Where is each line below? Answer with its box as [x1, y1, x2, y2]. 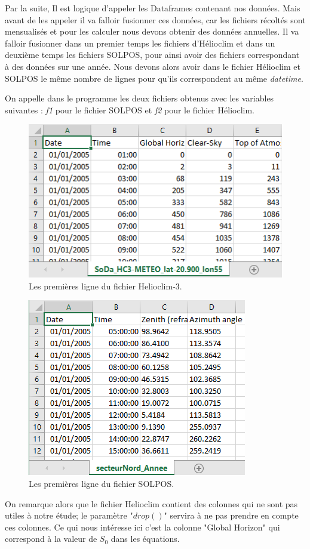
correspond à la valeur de [5, 532, 97, 545]
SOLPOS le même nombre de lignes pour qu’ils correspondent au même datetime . [5, 72, 303, 84]
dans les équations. [111, 532, 180, 545]
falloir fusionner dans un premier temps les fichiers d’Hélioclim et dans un [5, 36, 275, 49]
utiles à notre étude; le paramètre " [5, 509, 133, 522]
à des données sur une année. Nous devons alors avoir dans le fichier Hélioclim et [5, 60, 300, 72]
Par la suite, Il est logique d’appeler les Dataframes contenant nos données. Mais [5, 2, 300, 14]
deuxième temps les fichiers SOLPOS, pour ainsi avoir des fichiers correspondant [5, 48, 300, 61]
